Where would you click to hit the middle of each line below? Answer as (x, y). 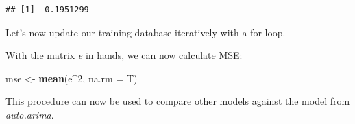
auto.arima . (30, 114)
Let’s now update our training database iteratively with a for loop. (146, 32)
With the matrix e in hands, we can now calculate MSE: (124, 55)
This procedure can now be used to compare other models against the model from (178, 101)
